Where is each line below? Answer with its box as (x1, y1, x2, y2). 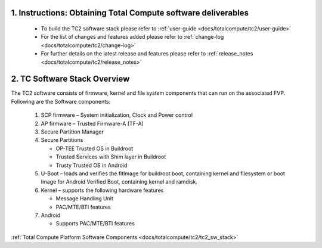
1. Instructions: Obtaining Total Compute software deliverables (11, 8, 249, 18)
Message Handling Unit (55, 195, 113, 202)
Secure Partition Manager (41, 128, 104, 135)
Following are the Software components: (11, 98, 111, 105)
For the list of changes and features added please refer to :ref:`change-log (41, 33, 224, 41)
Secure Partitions (41, 137, 83, 144)
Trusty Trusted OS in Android (55, 162, 128, 169)
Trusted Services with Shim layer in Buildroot (55, 153, 166, 160)
